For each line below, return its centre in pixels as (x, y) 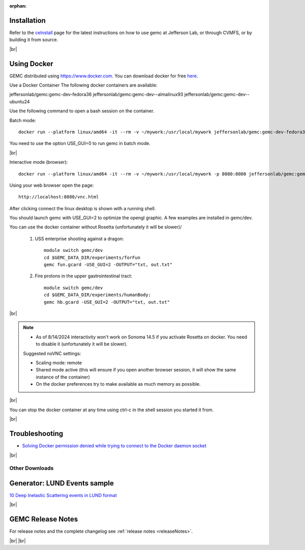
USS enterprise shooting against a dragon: (79, 239)
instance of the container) (63, 377)
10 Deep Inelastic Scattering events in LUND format (63, 496)
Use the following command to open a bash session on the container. (82, 111)
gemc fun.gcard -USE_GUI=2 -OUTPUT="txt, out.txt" (108, 265)
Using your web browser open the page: (52, 185)
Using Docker (31, 64)
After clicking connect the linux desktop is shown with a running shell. (83, 208)
